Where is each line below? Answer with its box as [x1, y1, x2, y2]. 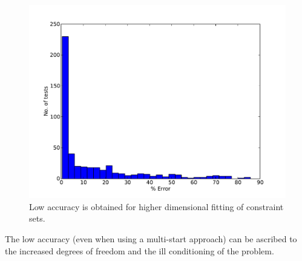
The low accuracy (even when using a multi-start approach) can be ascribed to [5, 233, 297, 245]
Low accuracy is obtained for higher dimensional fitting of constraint [29, 200, 284, 213]
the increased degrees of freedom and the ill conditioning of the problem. [5, 244, 274, 257]
